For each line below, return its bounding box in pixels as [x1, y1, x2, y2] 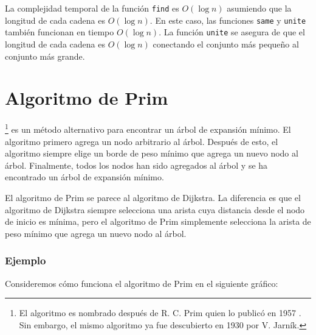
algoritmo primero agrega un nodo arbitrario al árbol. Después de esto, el [5, 135, 278, 147]
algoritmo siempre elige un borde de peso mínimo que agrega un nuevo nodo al [5, 147, 298, 160]
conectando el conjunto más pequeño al [153, 37, 299, 50]
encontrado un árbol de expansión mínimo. [5, 171, 164, 183]
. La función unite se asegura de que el [159, 26, 305, 38]
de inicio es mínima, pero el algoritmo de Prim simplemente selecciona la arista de [5, 215, 311, 228]
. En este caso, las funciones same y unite [149, 13, 306, 26]
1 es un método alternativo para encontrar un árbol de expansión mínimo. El [5, 121, 291, 135]
